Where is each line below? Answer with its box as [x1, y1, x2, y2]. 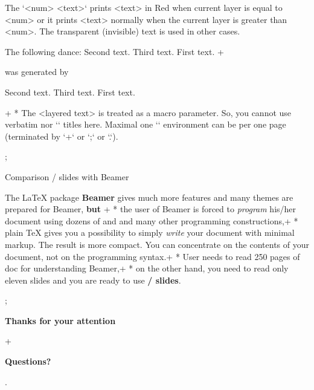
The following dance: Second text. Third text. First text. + [5, 45, 224, 57]
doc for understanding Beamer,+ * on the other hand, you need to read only [5, 262, 289, 275]
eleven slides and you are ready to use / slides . [5, 273, 181, 286]
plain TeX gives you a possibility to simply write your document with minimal [5, 226, 295, 239]
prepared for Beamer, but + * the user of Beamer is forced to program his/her [5, 203, 296, 215]
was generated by [5, 65, 69, 78]
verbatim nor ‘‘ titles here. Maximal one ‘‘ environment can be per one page [5, 118, 286, 131]
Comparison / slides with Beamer [5, 170, 129, 183]
